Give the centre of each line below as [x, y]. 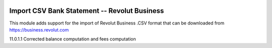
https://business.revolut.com [39, 29]
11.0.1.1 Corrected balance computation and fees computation [73, 39]
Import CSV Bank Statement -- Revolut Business [87, 11]
